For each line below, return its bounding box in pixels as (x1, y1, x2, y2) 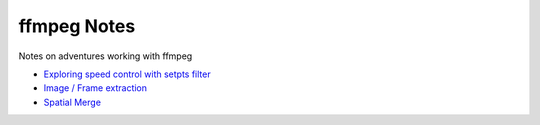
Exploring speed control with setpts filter (43, 68, 211, 80)
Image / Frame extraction (43, 82, 148, 94)
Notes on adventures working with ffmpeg (18, 50, 193, 62)
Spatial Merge (43, 96, 102, 108)
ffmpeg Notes (18, 15, 136, 37)
